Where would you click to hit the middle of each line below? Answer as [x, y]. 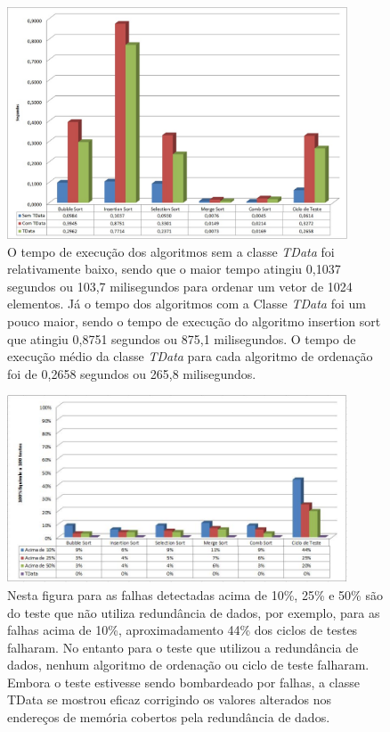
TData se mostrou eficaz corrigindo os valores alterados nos [170, 699]
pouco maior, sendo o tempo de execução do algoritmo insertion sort [194, 321]
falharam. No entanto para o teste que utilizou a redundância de [183, 647]
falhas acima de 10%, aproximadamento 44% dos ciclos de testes [183, 630]
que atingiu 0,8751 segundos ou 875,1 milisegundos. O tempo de [182, 338]
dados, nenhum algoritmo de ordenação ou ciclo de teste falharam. [188, 665]
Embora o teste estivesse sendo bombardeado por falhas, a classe [183, 682]
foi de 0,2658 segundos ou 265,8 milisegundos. [132, 373]
